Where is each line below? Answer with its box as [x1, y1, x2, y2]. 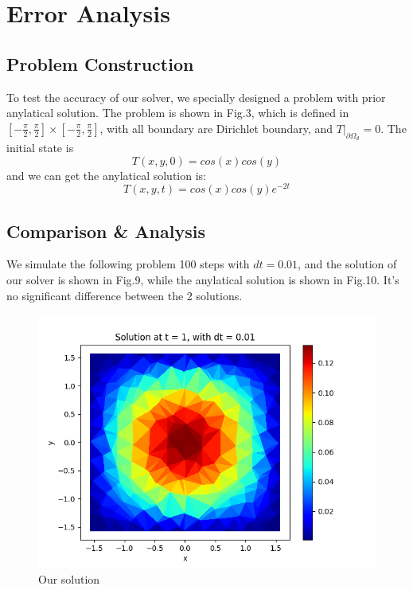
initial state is [6, 139, 74, 155]
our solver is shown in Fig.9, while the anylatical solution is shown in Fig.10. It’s [6, 272, 399, 288]
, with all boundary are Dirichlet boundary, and [99, 119, 333, 136]
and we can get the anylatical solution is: [6, 166, 206, 183]
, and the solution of [298, 256, 397, 272]
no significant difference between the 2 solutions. [6, 287, 243, 303]
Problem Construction [6, 51, 194, 76]
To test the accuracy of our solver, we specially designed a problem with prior [6, 88, 386, 105]
